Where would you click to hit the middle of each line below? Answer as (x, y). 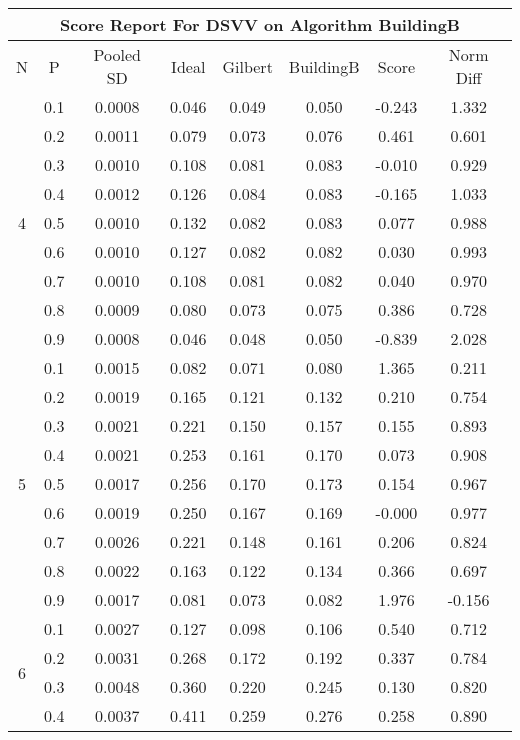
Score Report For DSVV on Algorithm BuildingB (260, 24)
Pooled (117, 54)
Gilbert (247, 66)
